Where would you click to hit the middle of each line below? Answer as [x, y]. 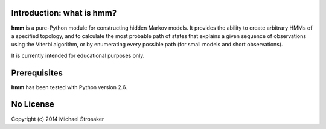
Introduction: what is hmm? [64, 13]
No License [33, 105]
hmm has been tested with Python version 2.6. [69, 87]
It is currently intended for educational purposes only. [78, 55]
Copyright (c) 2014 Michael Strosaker [58, 119]
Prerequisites [37, 73]
